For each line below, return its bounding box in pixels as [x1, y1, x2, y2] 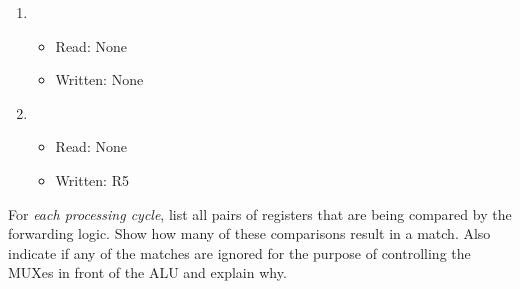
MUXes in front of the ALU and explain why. [8, 262, 287, 283]
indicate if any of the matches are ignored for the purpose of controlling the [8, 242, 471, 263]
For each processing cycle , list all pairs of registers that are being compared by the [8, 203, 512, 224]
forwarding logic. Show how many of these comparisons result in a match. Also [8, 223, 491, 244]
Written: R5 [55, 169, 129, 190]
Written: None [55, 69, 144, 90]
